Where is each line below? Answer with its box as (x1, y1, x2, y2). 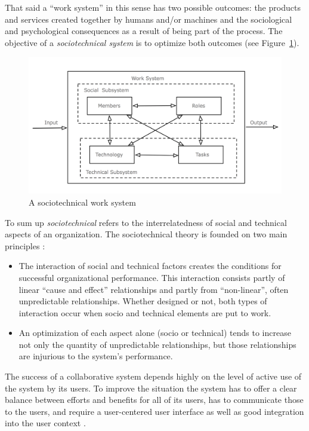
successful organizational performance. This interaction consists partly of (18, 271, 285, 283)
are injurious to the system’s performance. (18, 350, 173, 362)
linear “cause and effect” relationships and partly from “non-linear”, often (18, 283, 289, 295)
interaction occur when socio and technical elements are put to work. (18, 306, 271, 319)
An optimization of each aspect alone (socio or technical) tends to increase (18, 326, 291, 339)
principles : (5, 239, 45, 252)
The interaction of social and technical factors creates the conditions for (18, 259, 282, 272)
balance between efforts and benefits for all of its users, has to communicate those (5, 393, 304, 406)
